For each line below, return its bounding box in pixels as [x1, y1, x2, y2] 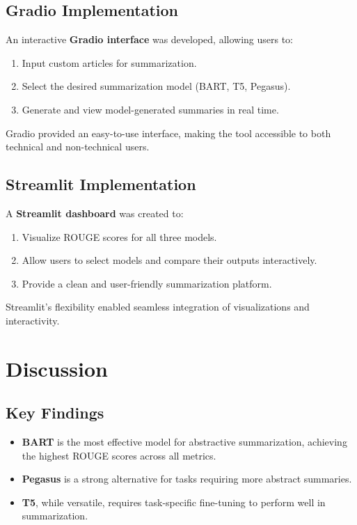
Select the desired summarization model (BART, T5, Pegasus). [22, 79, 291, 93]
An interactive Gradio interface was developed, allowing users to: [6, 32, 294, 47]
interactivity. [6, 313, 60, 327]
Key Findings [6, 402, 104, 423]
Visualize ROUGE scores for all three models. [22, 229, 217, 244]
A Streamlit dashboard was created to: [6, 205, 184, 220]
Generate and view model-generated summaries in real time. [22, 102, 279, 116]
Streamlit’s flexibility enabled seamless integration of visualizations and [6, 299, 310, 314]
